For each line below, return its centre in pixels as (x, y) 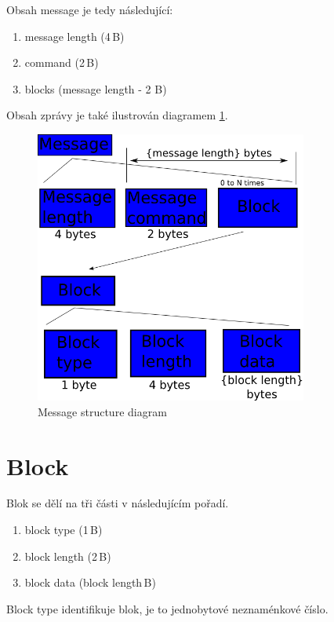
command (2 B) (62, 62)
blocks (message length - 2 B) (96, 88)
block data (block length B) (90, 582)
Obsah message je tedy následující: (90, 9)
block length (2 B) (68, 556)
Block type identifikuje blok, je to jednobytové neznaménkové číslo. (167, 608)
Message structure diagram (102, 411)
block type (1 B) (64, 530)
